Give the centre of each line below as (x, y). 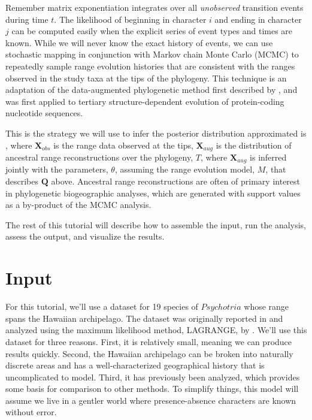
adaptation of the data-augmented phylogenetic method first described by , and (152, 90)
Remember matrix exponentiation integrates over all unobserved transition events (155, 7)
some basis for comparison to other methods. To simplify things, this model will (152, 389)
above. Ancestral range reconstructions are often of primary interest (176, 181)
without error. (31, 412)
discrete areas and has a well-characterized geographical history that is (135, 365)
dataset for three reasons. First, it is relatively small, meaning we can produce (149, 341)
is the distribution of (254, 145)
